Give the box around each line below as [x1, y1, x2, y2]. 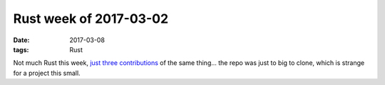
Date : [13, 36, 30, 44]
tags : [13, 45, 29, 54]
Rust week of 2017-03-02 [13, 11, 169, 26]
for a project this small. [13, 69, 81, 77]
